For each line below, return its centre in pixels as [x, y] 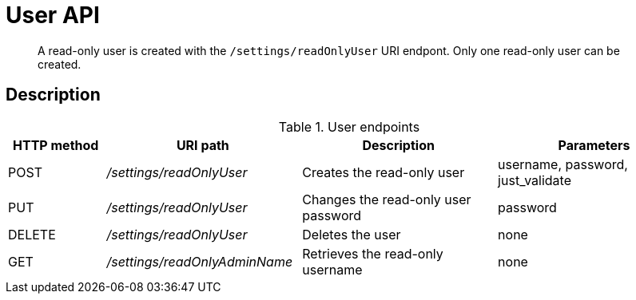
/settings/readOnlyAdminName [200, 261]
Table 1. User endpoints [349, 126]
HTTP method [56, 145]
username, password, [563, 164]
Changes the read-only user [387, 199]
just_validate [535, 180]
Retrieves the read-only [373, 253]
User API [53, 15]
